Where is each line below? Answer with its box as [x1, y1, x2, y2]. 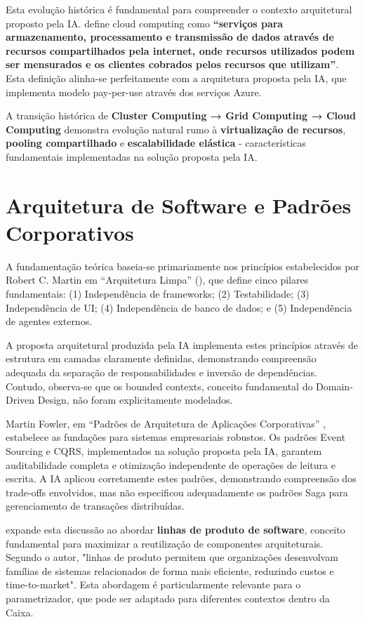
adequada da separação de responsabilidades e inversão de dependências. [6, 365, 317, 379]
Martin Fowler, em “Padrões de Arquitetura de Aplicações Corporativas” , [6, 416, 326, 430]
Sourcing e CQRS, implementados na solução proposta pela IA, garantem [6, 443, 322, 458]
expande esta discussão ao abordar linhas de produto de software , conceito [6, 522, 345, 536]
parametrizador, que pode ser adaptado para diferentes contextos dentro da [6, 590, 330, 605]
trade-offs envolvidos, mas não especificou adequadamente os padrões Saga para [6, 484, 348, 499]
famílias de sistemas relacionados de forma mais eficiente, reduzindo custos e [6, 563, 334, 578]
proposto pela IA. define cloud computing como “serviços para [6, 15, 284, 30]
